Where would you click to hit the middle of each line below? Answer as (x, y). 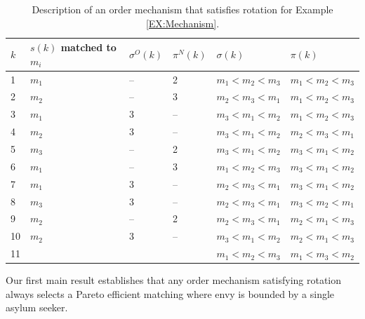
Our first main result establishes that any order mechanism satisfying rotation (174, 280)
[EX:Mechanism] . (182, 23)
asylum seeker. (37, 307)
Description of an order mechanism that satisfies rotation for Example (182, 9)
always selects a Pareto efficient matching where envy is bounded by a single (170, 293)
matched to (88, 47)
